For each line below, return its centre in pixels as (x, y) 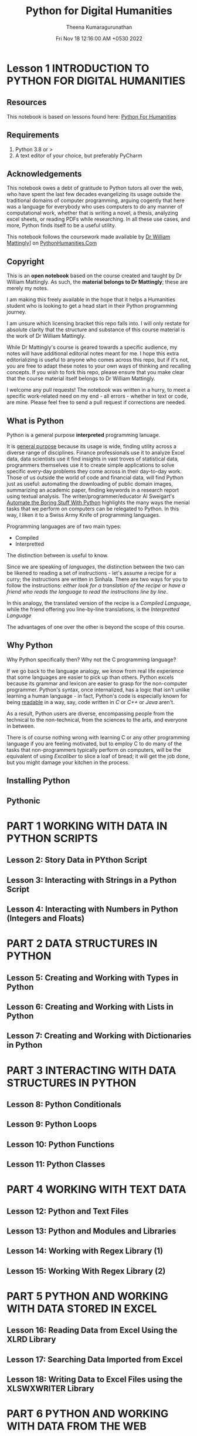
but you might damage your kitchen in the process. (68, 762)
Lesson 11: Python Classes (56, 1164)
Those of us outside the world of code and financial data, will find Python (95, 477)
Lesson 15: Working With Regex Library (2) (86, 1271)
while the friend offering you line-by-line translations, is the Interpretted (93, 609)
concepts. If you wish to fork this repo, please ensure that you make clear (96, 372)
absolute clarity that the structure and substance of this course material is (96, 329)
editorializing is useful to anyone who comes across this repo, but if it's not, (98, 360)
